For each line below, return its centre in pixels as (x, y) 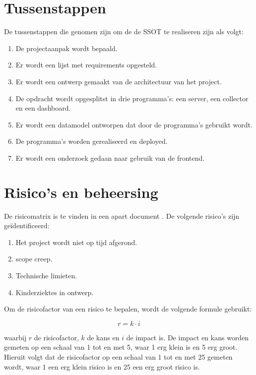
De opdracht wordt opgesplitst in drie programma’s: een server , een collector (132, 98)
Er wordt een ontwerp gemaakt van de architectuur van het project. (119, 81)
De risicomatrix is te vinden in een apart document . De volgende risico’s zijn (122, 216)
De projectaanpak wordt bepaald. (66, 48)
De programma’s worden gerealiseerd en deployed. (92, 141)
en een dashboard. (43, 108)
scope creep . (34, 259)
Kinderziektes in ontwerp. (55, 292)
